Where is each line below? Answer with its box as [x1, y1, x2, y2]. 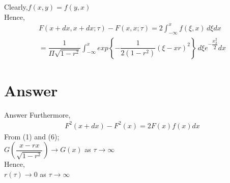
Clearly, [4, 2, 28, 12]
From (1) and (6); [4, 131, 60, 141]
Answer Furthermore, [4, 109, 71, 120]
